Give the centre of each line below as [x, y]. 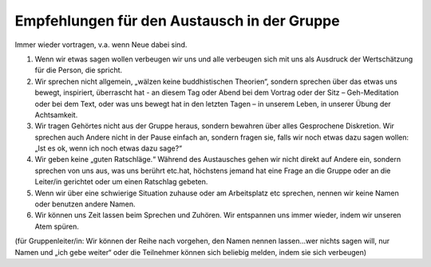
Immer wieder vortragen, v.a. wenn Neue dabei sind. [101, 45]
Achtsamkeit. [56, 115]
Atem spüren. [57, 226]
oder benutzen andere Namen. [85, 204]
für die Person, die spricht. [79, 70]
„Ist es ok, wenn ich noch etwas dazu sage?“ [109, 148]
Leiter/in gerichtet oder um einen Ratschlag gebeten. [121, 182]
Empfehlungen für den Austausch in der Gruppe [177, 21]
